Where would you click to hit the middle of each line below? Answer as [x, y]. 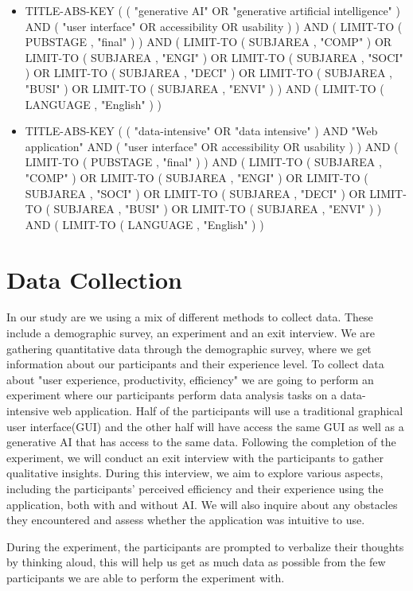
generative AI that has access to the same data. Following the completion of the [201, 442]
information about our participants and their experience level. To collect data [195, 364]
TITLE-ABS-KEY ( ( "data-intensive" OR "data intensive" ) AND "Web [201, 131]
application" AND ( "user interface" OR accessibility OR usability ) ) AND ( [212, 146]
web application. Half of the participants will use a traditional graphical [228, 410]
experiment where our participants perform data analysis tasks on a [172, 395]
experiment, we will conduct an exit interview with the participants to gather [195, 457]
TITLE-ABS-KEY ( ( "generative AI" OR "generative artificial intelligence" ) [212, 10]
